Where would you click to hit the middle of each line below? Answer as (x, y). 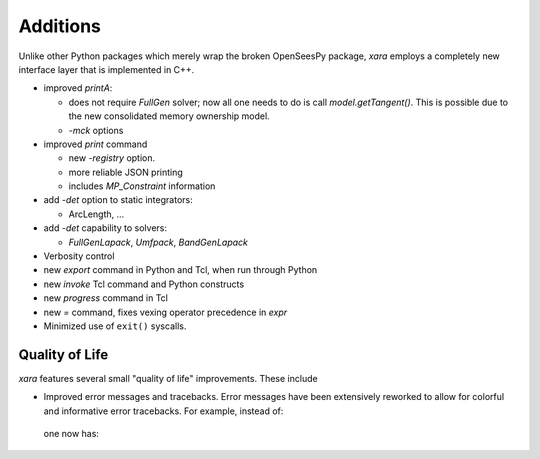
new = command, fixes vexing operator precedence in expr (165, 312)
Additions (60, 26)
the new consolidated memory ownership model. (169, 116)
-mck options (96, 130)
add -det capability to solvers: (105, 228)
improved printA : (78, 88)
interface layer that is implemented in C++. (106, 69)
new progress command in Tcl (106, 298)
